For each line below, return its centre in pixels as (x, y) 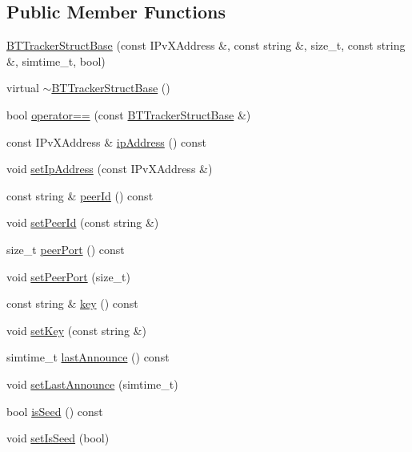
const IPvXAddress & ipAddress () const (107, 141)
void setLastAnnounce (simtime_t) (92, 383)
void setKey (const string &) (76, 330)
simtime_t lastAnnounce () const (88, 357)
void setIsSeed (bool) (58, 438)
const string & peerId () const (80, 195)
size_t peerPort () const (66, 249)
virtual (23, 88)
